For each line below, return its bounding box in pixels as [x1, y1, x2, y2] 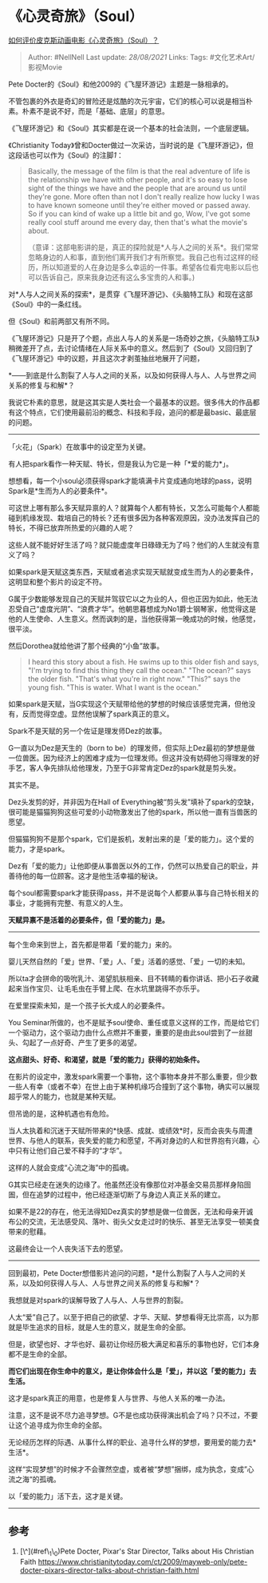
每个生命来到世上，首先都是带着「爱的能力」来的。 [8, 940, 176, 949]
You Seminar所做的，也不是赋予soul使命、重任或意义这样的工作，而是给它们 [8, 1017, 259, 1027]
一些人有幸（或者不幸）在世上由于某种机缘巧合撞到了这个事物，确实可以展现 [8, 1081, 260, 1091]
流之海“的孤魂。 [8, 1474, 61, 1484]
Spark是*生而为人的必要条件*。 [8, 486, 112, 495]
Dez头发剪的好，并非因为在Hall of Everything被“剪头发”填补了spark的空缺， [8, 797, 258, 807]
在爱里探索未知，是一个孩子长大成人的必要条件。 [8, 1000, 169, 1010]
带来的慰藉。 [8, 1226, 50, 1236]
